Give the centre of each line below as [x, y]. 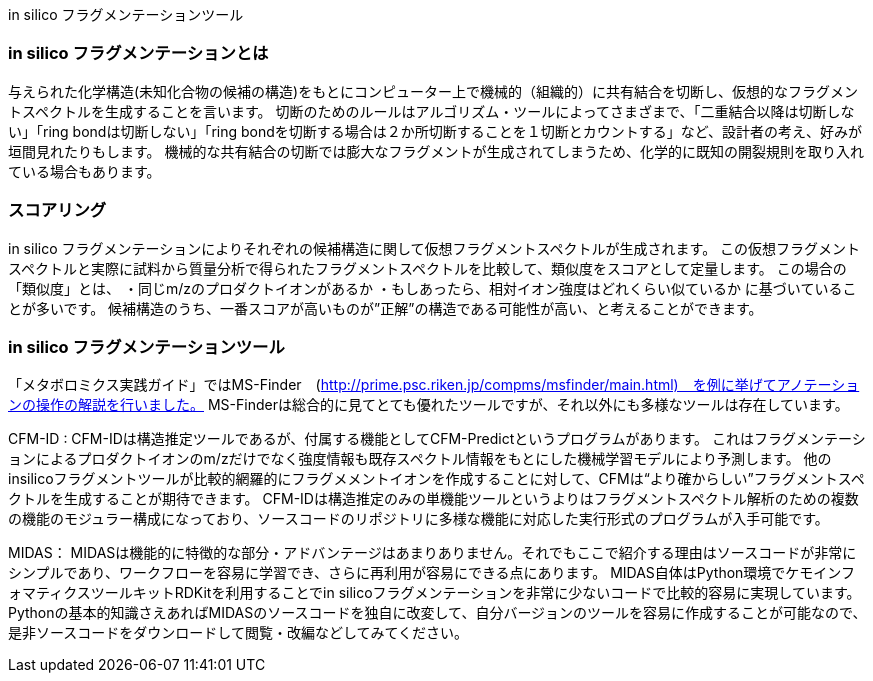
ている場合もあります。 [84, 171]
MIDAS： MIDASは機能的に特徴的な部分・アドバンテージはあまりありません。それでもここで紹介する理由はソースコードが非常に [432, 553]
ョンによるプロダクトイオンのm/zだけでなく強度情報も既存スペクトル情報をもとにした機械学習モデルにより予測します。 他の [420, 459]
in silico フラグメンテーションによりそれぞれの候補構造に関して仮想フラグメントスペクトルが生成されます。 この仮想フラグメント [434, 248]
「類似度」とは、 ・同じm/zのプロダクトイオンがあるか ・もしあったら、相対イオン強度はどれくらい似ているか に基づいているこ [432, 288]
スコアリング [57, 210]
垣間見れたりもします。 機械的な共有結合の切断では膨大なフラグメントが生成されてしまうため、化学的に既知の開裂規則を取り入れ [436, 151]
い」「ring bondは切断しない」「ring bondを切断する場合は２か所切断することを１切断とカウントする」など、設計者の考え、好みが [435, 131]
